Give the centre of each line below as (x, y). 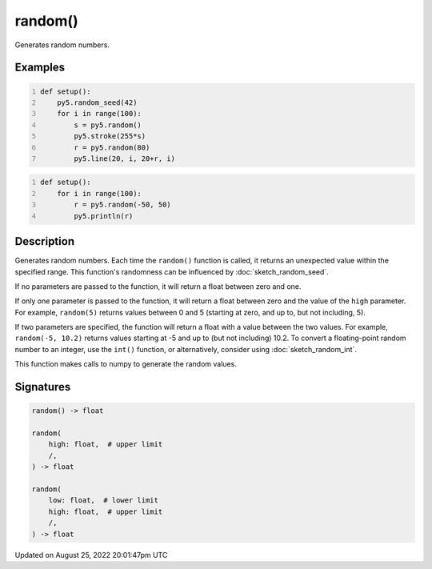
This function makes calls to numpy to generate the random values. (126, 364)
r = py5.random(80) (112, 147)
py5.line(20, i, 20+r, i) (124, 158)
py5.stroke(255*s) (110, 136)
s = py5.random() (107, 125)
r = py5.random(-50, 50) (122, 205)
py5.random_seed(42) (97, 102)
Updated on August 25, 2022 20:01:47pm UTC (91, 555)
